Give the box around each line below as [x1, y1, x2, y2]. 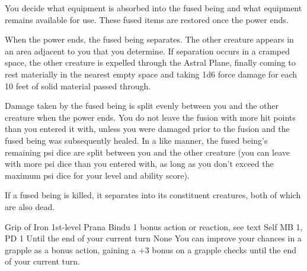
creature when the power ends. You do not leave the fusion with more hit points [5, 111, 296, 123]
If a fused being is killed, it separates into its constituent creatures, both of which [5, 189, 301, 201]
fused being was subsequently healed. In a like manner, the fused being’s [5, 134, 268, 146]
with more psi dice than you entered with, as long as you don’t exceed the [5, 157, 274, 170]
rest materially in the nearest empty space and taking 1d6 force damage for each [5, 67, 298, 80]
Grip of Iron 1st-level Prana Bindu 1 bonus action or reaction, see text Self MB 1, [5, 220, 303, 233]
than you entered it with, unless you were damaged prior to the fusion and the [5, 122, 290, 135]
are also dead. [5, 200, 55, 212]
